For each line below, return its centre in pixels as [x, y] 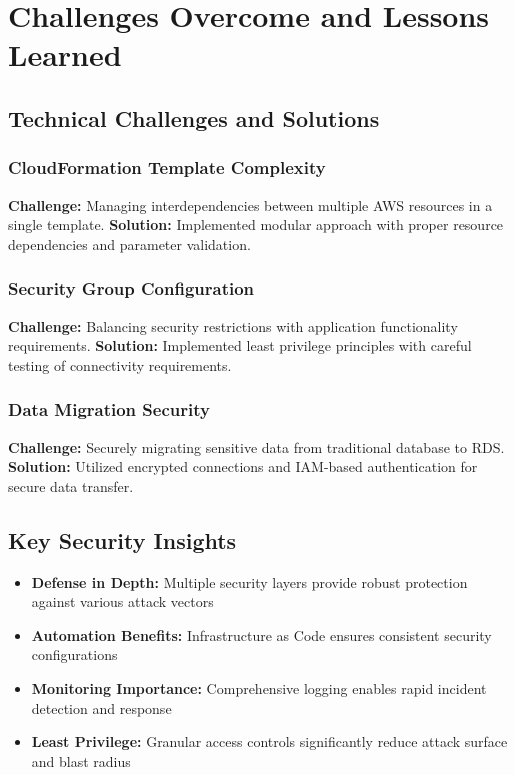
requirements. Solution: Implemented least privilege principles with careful [240, 345]
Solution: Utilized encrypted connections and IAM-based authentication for [243, 466]
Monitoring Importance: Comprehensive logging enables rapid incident [259, 687]
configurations [74, 654]
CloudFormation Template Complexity [167, 167]
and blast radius [81, 760]
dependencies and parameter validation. [129, 243]
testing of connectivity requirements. [120, 364]
